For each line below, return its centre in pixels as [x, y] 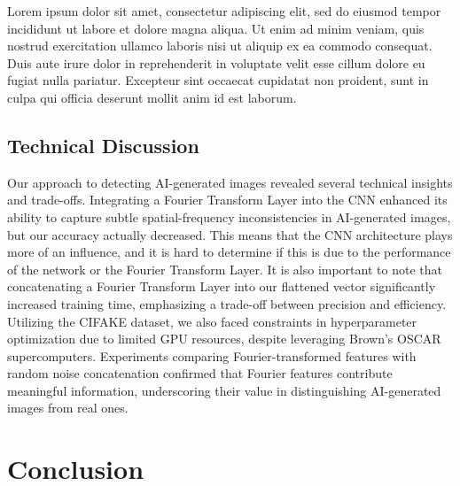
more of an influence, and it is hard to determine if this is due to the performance [229, 252]
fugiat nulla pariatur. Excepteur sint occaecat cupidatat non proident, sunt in [218, 80]
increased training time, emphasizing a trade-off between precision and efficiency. [227, 303]
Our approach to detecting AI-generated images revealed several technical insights [230, 182]
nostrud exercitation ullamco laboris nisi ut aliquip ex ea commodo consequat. [220, 46]
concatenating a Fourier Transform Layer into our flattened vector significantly [222, 286]
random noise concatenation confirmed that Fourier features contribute [200, 373]
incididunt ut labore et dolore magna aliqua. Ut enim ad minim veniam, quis [216, 28]
